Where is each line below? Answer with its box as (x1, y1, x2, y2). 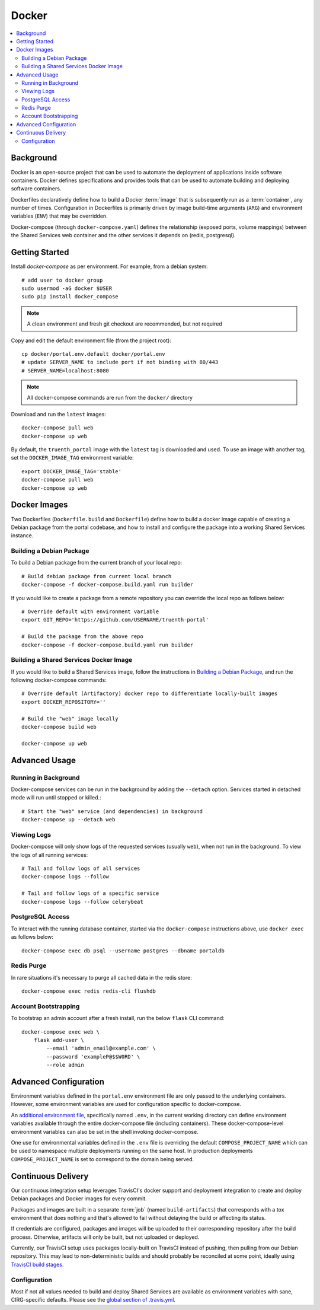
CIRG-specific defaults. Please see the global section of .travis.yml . (11, 1296, 176, 1303)
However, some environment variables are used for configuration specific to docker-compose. (11, 1101, 242, 1108)
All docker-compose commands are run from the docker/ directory (27, 394, 193, 401)
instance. (11, 532, 34, 539)
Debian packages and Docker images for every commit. (11, 1195, 148, 1202)
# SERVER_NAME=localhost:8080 (21, 367, 110, 374)
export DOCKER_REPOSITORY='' (21, 699, 106, 705)
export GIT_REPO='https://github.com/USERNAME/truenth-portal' (21, 617, 209, 623)
